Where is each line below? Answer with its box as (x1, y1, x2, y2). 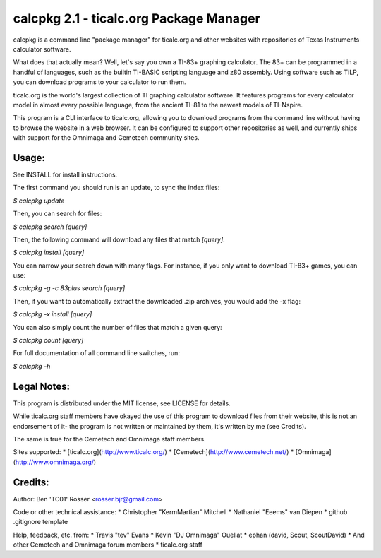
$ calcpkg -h (13, 362, 51, 370)
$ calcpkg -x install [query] (13, 310, 92, 319)
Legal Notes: (13, 380, 71, 392)
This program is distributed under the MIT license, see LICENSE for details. (13, 399, 231, 408)
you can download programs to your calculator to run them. (13, 78, 186, 86)
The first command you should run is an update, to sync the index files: (13, 184, 220, 192)
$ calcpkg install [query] (13, 248, 85, 257)
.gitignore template (13, 518, 68, 526)
